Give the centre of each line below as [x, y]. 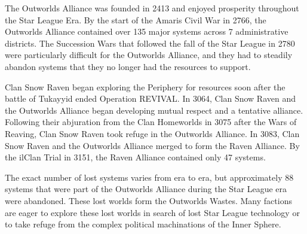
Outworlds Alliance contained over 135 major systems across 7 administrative [147, 31]
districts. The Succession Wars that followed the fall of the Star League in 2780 [150, 43]
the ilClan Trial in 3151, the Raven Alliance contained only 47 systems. [135, 157]
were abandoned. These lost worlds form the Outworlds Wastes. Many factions [148, 200]
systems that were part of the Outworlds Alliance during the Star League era [146, 189]
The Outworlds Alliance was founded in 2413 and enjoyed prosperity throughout [152, 8]
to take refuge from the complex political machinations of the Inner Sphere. [143, 224]
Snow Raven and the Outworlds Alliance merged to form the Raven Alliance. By [152, 145]
